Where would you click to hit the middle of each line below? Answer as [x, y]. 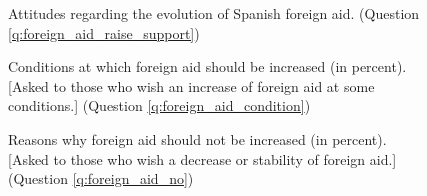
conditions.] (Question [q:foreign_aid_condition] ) [159, 105]
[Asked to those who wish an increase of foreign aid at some [191, 85]
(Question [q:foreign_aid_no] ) [101, 178]
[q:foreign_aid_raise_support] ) [104, 32]
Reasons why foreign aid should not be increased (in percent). [197, 138]
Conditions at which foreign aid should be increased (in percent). [207, 66]
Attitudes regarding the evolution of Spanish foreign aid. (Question [214, 13]
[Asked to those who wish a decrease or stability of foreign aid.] [202, 158]
